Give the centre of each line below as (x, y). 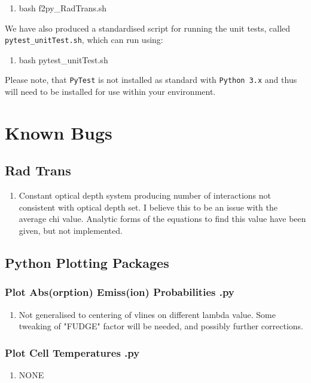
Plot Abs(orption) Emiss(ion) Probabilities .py (120, 292)
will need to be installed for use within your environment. (110, 92)
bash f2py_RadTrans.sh (63, 8)
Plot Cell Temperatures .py (72, 352)
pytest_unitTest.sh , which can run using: (84, 40)
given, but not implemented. (71, 231)
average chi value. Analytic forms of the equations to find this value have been (162, 219)
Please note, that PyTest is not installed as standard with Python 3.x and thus (151, 80)
